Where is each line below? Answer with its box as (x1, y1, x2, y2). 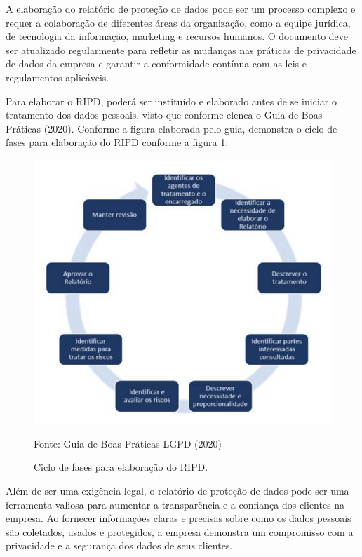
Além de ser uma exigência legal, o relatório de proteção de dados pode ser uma (6, 483, 349, 498)
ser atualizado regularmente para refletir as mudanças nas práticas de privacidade (6, 42, 356, 57)
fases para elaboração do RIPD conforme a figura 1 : (6, 135, 229, 149)
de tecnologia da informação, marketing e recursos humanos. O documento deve (6, 29, 349, 43)
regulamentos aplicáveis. (6, 69, 109, 84)
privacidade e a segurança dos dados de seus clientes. (6, 538, 233, 553)
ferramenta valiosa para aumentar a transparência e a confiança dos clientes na (6, 497, 345, 511)
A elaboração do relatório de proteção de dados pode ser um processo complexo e (6, 1, 356, 15)
